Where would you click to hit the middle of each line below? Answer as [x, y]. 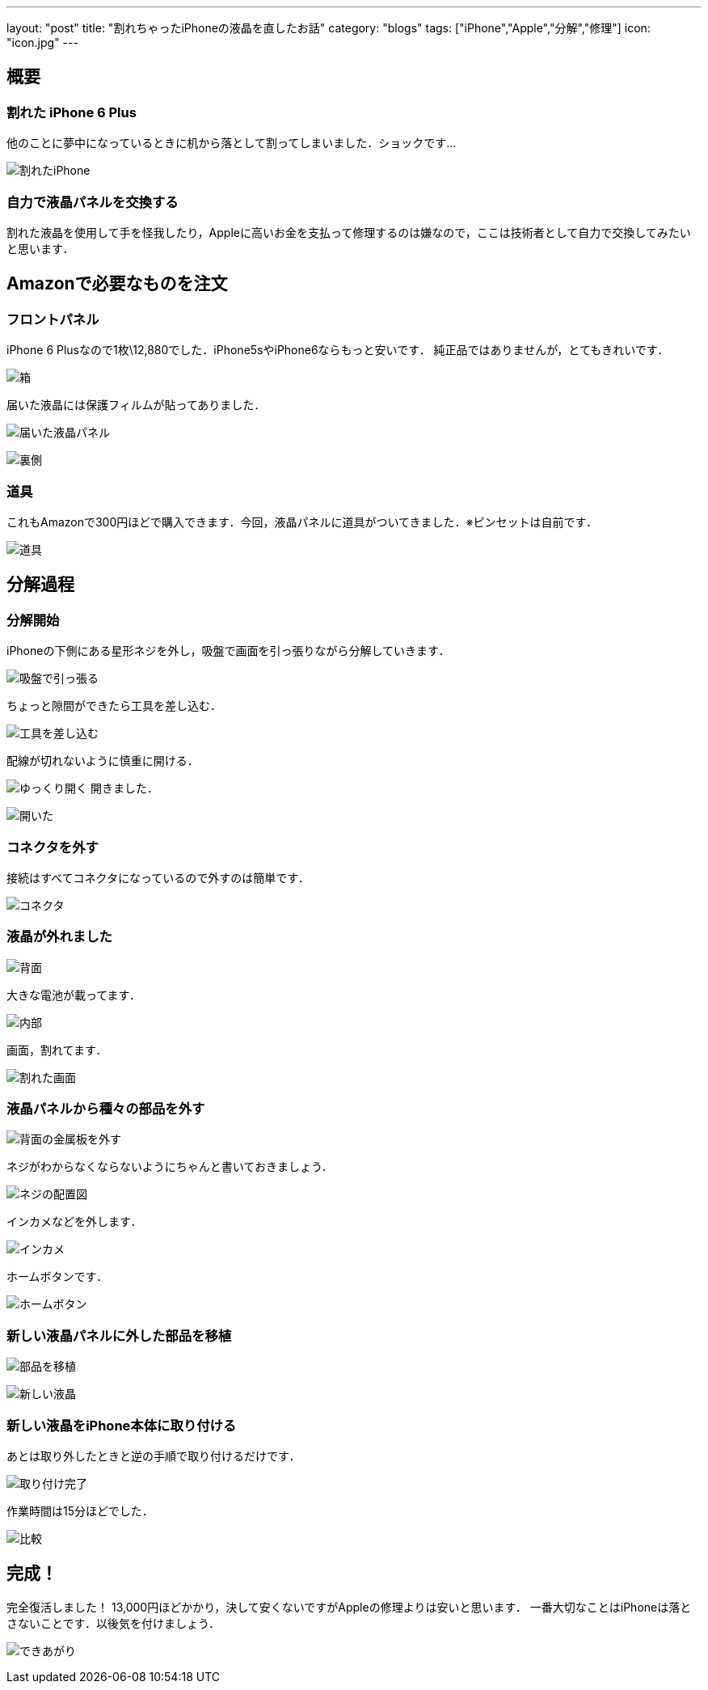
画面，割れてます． [57, 1050]
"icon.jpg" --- [42, 42]
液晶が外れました [59, 937]
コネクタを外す [53, 847]
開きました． [124, 788]
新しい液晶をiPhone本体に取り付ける [122, 1425]
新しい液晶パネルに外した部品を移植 [119, 1335]
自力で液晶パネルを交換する [93, 202]
